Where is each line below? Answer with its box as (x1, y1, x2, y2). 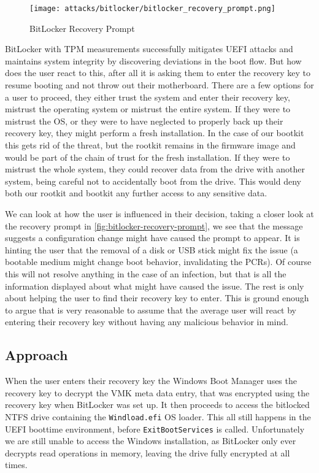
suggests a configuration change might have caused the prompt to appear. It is (5, 231, 300, 244)
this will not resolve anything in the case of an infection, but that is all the (5, 267, 286, 280)
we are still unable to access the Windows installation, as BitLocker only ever (5, 434, 296, 447)
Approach (5, 345, 68, 364)
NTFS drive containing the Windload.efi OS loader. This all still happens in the (5, 410, 311, 423)
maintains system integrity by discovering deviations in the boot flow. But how (5, 54, 302, 67)
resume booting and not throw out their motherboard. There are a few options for (5, 79, 314, 91)
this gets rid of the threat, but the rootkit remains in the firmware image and (5, 139, 296, 151)
